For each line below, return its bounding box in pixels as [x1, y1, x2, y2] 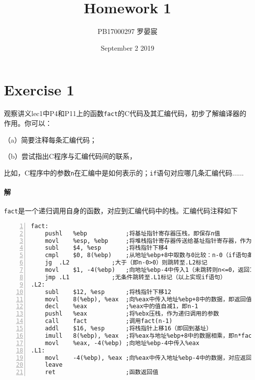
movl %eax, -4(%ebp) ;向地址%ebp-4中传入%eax [45, 339, 200, 347]
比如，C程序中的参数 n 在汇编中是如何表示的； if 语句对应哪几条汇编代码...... [4, 167, 244, 177]
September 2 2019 [101, 42, 154, 53]
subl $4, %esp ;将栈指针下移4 [45, 244, 168, 252]
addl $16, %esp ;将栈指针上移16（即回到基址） [45, 325, 212, 332]
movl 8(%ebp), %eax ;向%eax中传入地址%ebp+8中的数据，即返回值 [45, 295, 252, 303]
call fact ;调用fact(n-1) [45, 318, 173, 325]
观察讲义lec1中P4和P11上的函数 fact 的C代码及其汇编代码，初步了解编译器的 [4, 108, 247, 118]
